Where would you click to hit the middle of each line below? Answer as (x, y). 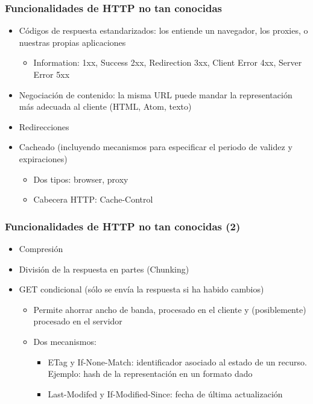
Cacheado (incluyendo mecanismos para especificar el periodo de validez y (156, 147)
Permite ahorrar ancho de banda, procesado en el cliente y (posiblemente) (170, 309)
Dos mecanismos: (65, 341)
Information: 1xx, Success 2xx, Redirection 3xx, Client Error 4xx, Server (168, 62)
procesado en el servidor (78, 321)
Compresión (41, 248)
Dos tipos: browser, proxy (81, 179)
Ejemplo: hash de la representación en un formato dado (150, 374)
